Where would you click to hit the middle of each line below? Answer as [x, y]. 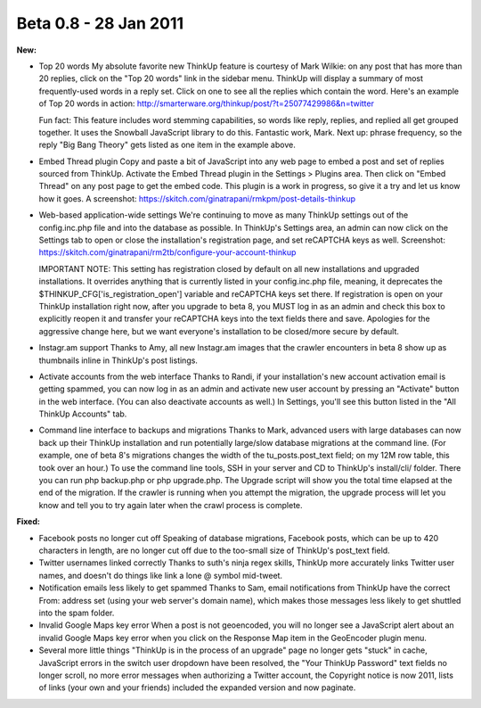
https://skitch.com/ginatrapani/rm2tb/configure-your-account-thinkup [167, 252]
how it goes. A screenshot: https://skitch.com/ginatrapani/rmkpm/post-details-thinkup [197, 198]
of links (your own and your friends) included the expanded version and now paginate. [197, 687]
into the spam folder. [77, 613]
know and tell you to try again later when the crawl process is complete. [171, 505]
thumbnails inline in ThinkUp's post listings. [118, 360]
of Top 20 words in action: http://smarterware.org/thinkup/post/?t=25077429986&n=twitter [206, 103]
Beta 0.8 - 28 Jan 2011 [100, 23]
